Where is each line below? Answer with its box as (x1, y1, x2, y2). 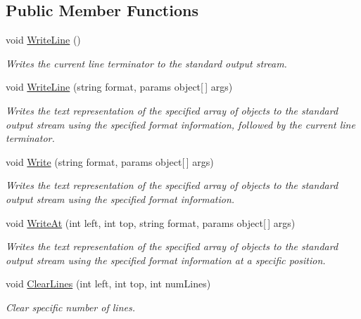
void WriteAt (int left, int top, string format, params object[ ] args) (6, 215, 296, 230)
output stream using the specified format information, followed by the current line (6, 117, 355, 131)
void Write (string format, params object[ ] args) (6, 154, 214, 169)
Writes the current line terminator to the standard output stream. (6, 56, 287, 70)
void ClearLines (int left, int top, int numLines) (6, 276, 211, 291)
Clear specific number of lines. (6, 299, 135, 314)
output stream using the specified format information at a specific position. (6, 252, 326, 267)
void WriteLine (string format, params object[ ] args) (6, 79, 233, 94)
